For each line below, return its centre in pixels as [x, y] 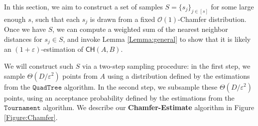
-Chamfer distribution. [212, 19]
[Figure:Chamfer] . [31, 117]
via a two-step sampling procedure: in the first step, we [166, 65]
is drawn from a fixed [123, 19]
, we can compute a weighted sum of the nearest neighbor [140, 29]
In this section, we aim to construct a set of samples [83, 6]
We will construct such [39, 65]
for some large [232, 6]
